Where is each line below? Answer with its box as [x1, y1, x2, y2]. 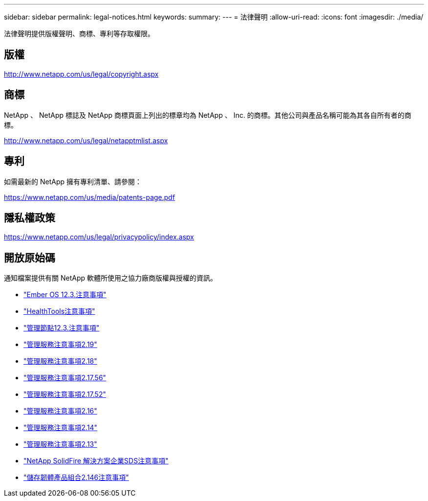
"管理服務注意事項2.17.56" [23, 373, 107, 382]
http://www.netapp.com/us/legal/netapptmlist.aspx [4, 136, 168, 145]
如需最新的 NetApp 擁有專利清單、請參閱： [4, 177, 142, 186]
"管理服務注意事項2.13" [23, 440, 97, 449]
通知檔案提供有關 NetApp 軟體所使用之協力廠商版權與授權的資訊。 [4, 274, 217, 283]
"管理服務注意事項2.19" [23, 340, 97, 349]
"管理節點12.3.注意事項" [23, 324, 100, 332]
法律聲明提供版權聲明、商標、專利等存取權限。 [4, 29, 154, 38]
